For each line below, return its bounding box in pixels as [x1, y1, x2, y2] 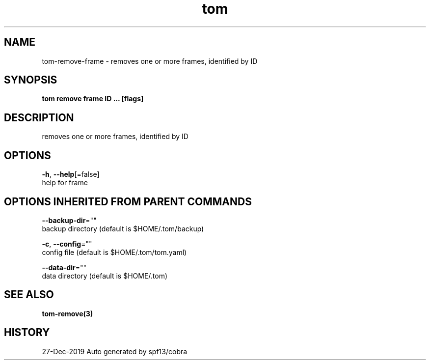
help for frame [42, 178, 88, 187]
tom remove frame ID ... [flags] [42, 94, 144, 103]
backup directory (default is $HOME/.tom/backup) [42, 224, 204, 233]
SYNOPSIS [4, 74, 57, 86]
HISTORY [4, 326, 50, 339]
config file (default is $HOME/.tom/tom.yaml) [42, 248, 187, 256]
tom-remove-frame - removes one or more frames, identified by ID [42, 56, 258, 65]
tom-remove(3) [42, 309, 93, 318]
